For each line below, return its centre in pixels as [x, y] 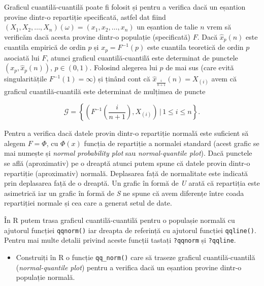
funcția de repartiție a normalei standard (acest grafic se [172, 143]
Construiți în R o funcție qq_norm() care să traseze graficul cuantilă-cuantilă [136, 257]
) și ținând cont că [122, 79]
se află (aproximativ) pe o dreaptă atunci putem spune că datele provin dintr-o [127, 163]
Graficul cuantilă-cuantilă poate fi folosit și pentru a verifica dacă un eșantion [125, 7]
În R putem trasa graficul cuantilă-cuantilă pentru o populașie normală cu [120, 220]
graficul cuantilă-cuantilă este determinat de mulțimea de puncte [105, 91]
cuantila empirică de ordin [45, 47]
